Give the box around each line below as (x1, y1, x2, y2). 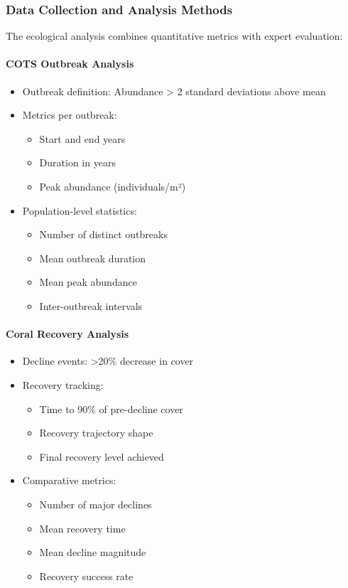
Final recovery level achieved (39, 449, 164, 464)
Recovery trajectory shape (39, 425, 153, 440)
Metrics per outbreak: (22, 107, 117, 122)
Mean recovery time (39, 520, 126, 535)
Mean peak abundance (39, 274, 137, 289)
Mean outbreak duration (39, 250, 146, 265)
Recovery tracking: (22, 377, 104, 392)
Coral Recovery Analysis (6, 326, 129, 341)
